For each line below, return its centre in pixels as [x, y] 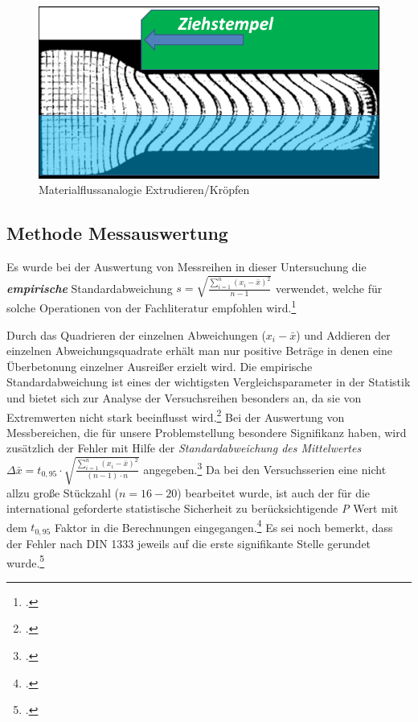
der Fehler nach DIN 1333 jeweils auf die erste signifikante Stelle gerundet [189, 543]
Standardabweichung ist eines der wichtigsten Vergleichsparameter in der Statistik [209, 382]
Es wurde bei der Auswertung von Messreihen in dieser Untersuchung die [186, 267]
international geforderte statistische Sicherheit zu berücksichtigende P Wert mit [203, 508]
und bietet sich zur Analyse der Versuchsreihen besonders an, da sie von [184, 398]
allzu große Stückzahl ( [63, 492]
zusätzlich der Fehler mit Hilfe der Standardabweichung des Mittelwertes [184, 448]
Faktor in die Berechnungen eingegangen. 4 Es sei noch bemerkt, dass [223, 526]
